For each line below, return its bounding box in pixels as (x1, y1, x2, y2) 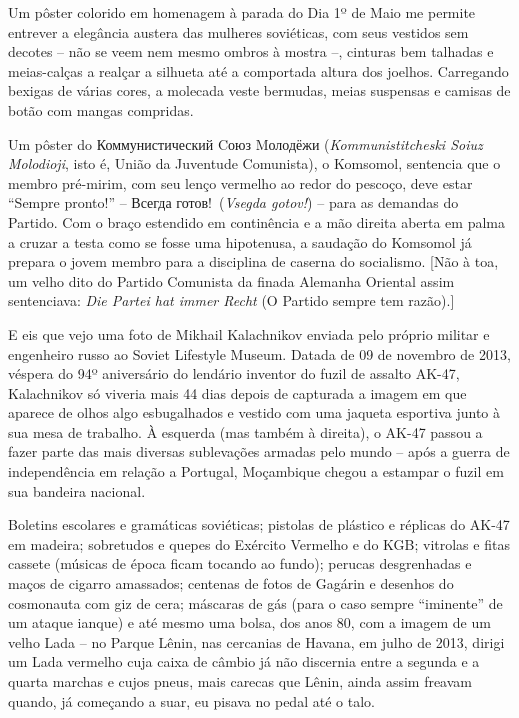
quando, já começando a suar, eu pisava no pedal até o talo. (8, 690, 375, 711)
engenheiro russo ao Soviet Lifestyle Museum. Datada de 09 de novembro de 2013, (8, 343, 511, 364)
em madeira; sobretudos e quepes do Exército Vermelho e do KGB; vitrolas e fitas (8, 533, 510, 554)
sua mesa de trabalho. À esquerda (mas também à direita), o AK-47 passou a (8, 421, 483, 442)
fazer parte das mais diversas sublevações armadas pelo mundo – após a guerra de (8, 441, 510, 462)
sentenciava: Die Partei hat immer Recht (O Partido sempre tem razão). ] (8, 290, 455, 311)
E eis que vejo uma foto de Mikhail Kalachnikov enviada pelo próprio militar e (8, 323, 490, 344)
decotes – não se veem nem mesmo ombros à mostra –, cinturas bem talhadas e (8, 41, 494, 62)
